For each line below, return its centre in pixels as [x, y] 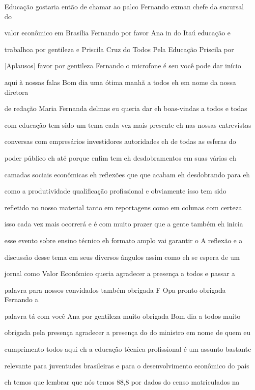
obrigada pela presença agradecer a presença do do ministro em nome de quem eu [127, 332]
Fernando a [21, 299]
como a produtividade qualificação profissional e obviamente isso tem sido [115, 191]
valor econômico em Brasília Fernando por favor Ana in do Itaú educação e [117, 33]
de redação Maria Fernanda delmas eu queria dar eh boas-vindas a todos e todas [126, 108]
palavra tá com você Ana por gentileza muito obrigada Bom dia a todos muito [123, 316]
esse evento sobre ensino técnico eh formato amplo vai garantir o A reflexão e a [124, 240]
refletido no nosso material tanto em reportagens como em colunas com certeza [123, 207]
